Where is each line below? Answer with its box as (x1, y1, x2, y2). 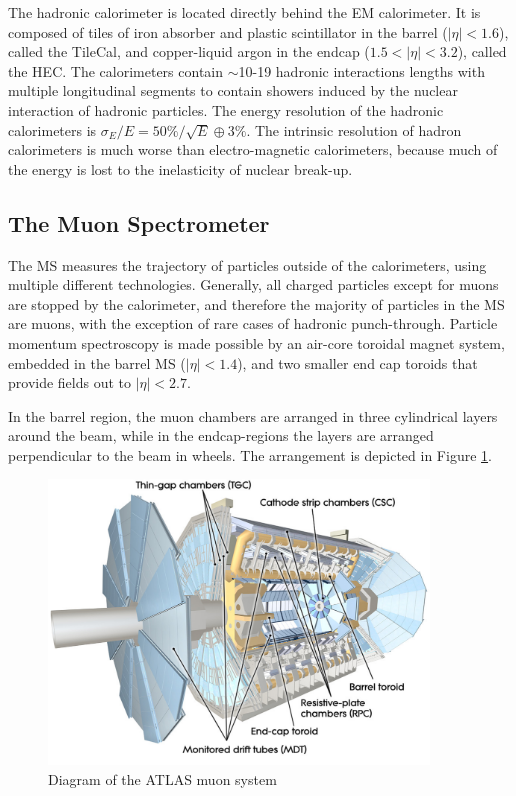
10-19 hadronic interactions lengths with (238, 60, 485, 81)
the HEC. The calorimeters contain (8, 60, 223, 81)
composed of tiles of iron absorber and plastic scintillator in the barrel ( (8, 21, 448, 42)
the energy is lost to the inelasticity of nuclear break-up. (8, 158, 353, 179)
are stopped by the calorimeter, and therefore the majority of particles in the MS (8, 293, 505, 314)
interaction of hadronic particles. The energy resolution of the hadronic (8, 99, 444, 120)
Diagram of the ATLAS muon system (48, 768, 277, 789)
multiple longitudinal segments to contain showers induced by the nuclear (8, 80, 458, 101)
